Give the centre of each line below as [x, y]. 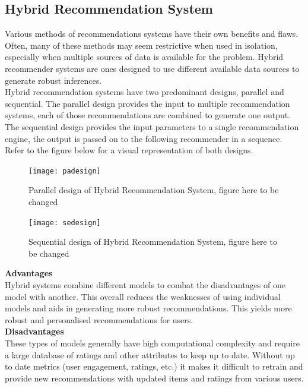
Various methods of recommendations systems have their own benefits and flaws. [152, 34]
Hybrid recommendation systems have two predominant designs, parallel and [145, 92]
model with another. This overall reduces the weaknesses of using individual [143, 296]
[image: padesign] [65, 171]
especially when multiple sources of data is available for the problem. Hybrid [144, 57]
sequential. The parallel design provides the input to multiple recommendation [147, 103]
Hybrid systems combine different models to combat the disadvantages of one [145, 285]
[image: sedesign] [65, 223]
